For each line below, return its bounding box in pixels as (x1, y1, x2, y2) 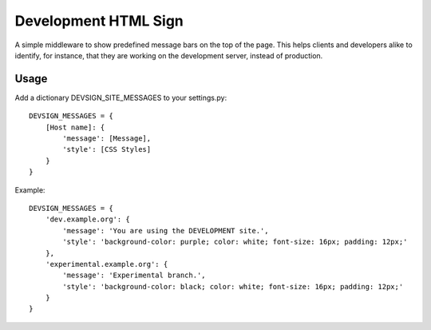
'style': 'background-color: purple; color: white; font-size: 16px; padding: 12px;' (62, 237, 408, 247)
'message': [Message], (62, 134, 152, 143)
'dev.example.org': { (45, 215, 131, 224)
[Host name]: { (45, 122, 105, 132)
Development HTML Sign (14, 12, 184, 30)
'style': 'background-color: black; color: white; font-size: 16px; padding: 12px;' (62, 282, 404, 291)
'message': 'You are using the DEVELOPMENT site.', (62, 226, 269, 235)
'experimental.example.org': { (45, 260, 168, 268)
